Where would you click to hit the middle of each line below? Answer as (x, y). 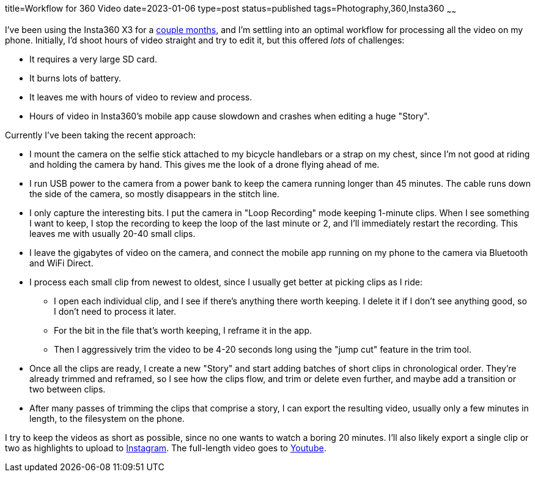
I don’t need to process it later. (115, 311)
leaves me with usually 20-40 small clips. (113, 233)
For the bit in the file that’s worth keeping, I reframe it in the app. (183, 330)
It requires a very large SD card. (93, 59)
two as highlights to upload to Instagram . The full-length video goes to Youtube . (166, 448)
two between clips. (68, 389)
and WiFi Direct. (61, 263)
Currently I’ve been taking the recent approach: (100, 135)
